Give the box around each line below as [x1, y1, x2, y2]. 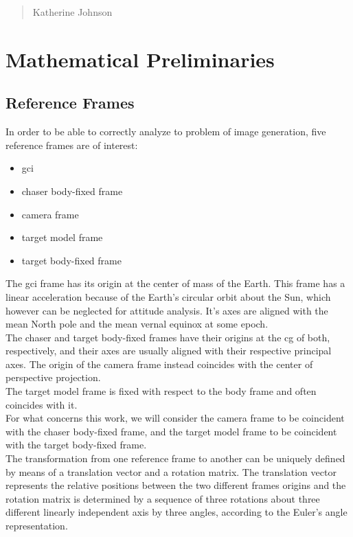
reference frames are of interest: [5, 137, 138, 152]
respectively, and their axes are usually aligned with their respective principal [5, 343, 332, 358]
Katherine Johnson [32, 5, 113, 19]
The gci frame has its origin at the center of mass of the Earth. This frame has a [5, 276, 345, 290]
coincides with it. [5, 397, 78, 411]
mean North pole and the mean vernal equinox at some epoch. [5, 317, 269, 331]
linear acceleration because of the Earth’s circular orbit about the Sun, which [5, 289, 331, 304]
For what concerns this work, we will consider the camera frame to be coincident [5, 411, 345, 425]
